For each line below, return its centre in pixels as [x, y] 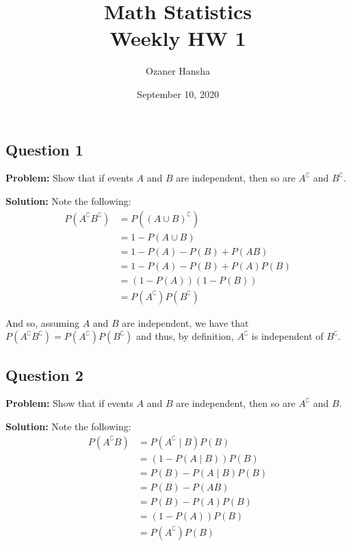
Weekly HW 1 [178, 38]
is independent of [287, 336]
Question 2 [44, 374]
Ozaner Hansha [178, 71]
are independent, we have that [185, 322]
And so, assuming [42, 322]
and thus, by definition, [185, 336]
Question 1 [44, 149]
